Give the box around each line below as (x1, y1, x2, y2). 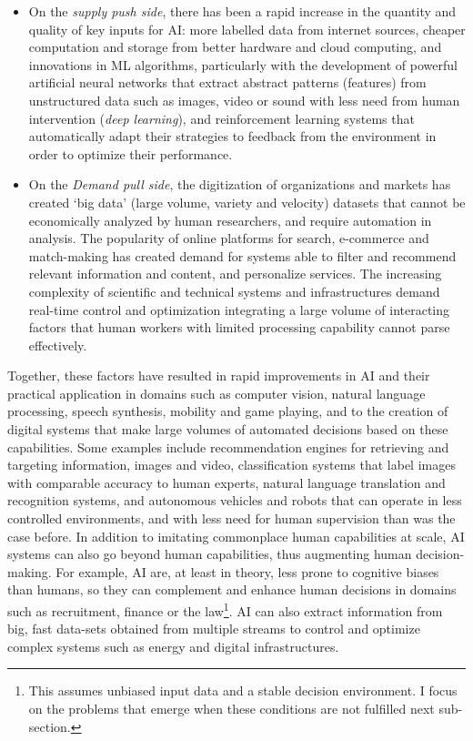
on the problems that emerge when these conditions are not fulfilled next (28, 699, 435, 718)
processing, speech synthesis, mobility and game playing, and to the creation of (7, 401, 448, 421)
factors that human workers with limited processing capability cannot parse (28, 318, 450, 337)
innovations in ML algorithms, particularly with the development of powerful (28, 55, 458, 74)
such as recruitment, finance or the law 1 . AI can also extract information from (7, 599, 443, 620)
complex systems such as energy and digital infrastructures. (7, 636, 339, 655)
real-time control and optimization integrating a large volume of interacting (28, 299, 450, 319)
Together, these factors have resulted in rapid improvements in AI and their (7, 366, 430, 385)
